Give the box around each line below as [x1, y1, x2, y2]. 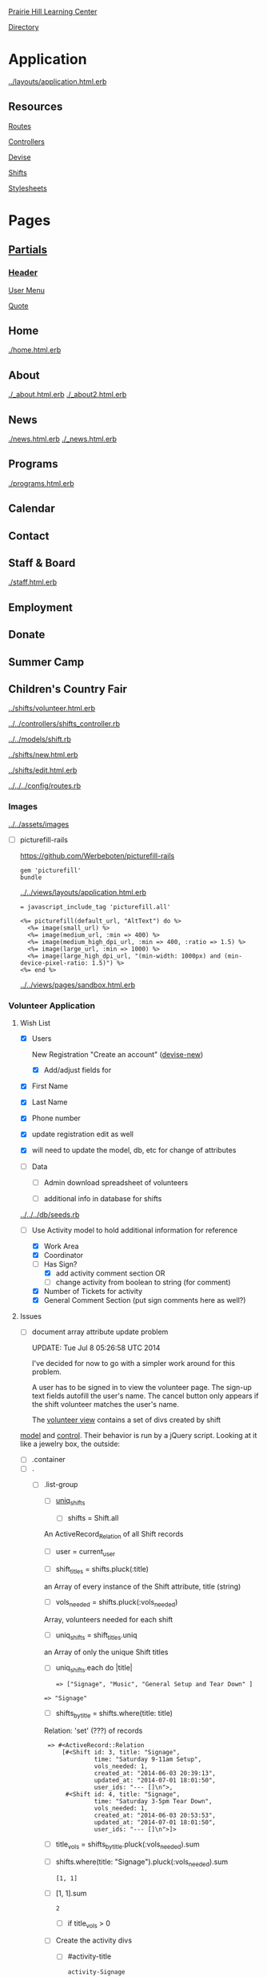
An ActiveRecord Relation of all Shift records [43, 1529, 184, 1541]
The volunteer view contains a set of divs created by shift [31, 1415, 221, 1424]
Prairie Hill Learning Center [8, 7, 98, 16]
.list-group [43, 1480, 78, 1489]
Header [8, 267, 38, 279]
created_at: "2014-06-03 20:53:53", [94, 1811, 217, 1819]
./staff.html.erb [8, 577, 58, 587]
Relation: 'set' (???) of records [43, 1726, 143, 1735]
